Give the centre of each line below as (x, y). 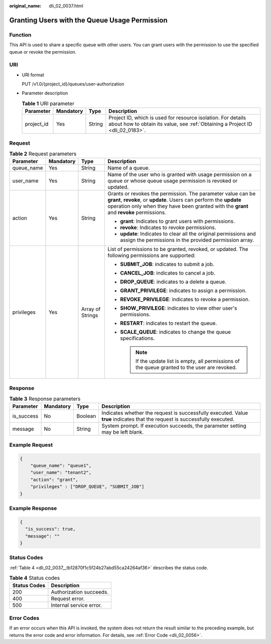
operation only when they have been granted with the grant (178, 206)
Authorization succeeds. (80, 592)
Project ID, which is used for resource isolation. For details (177, 118)
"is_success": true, (50, 529)
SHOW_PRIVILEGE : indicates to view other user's (179, 308)
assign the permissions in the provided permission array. (187, 240)
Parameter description (45, 93)
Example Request (31, 445)
